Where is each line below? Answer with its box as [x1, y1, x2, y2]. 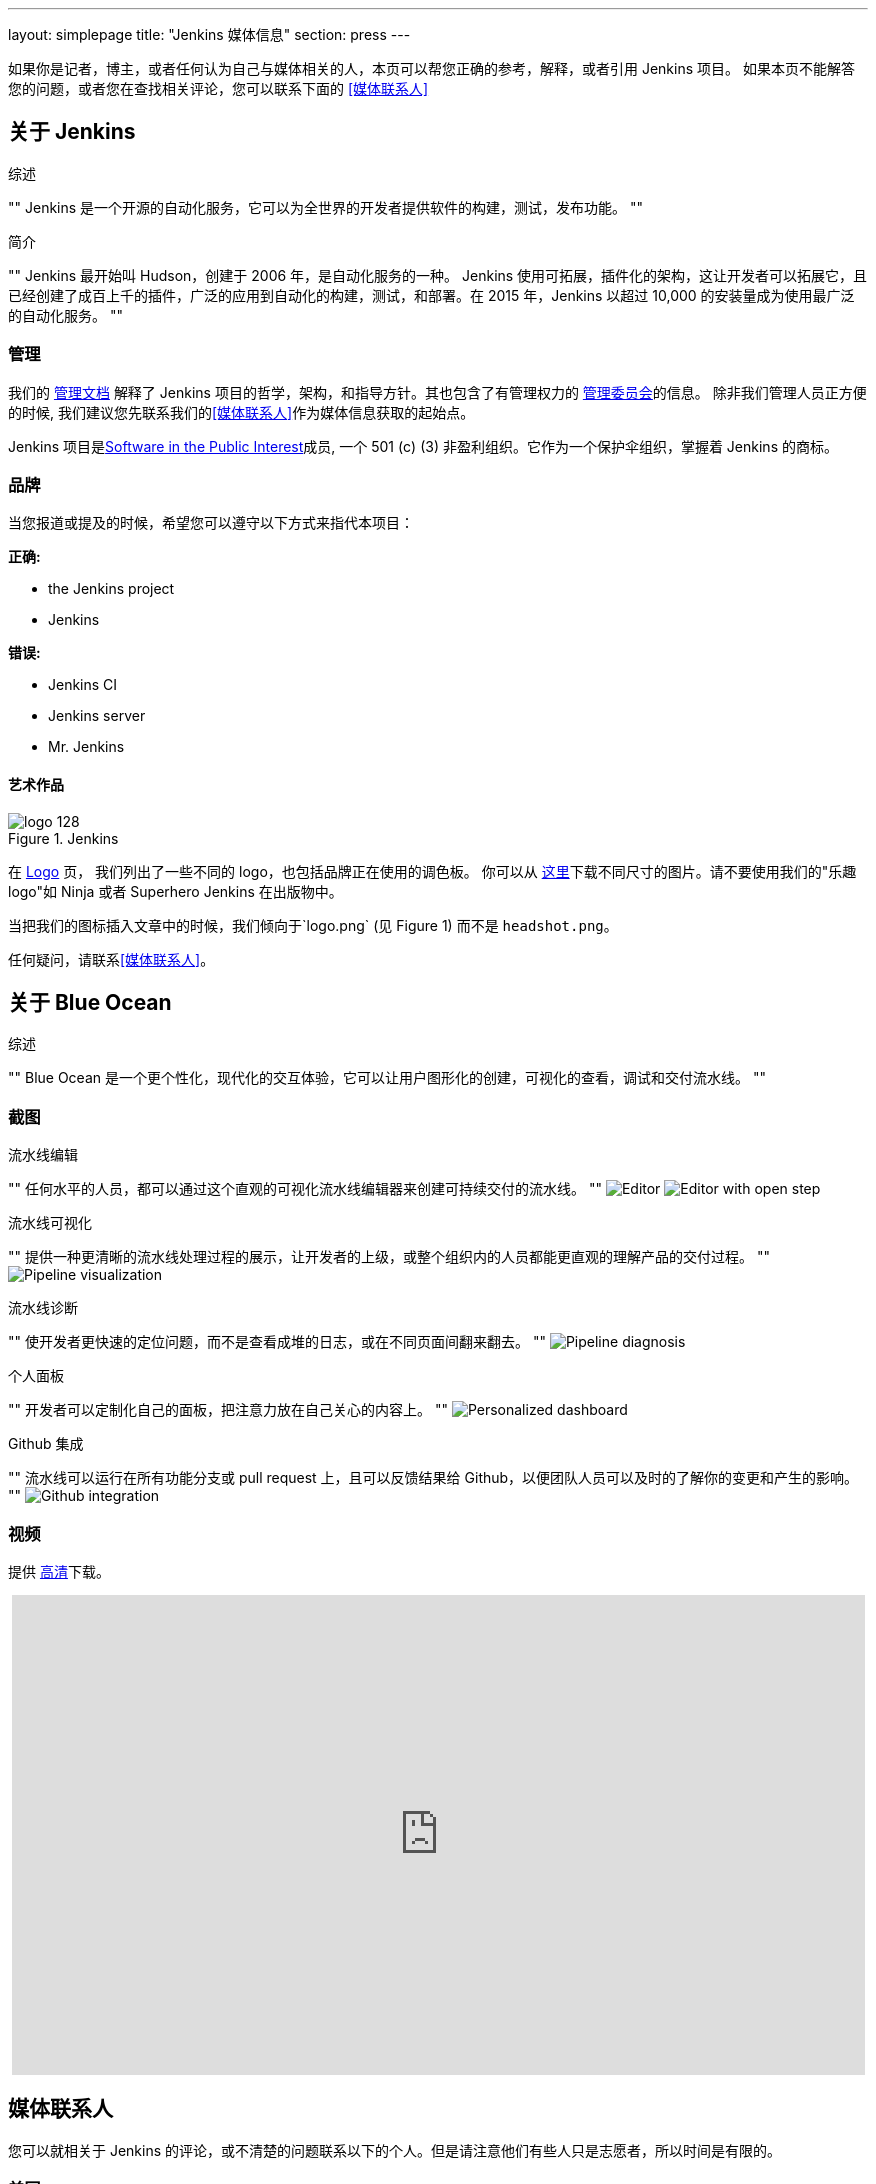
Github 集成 [8, 1435, 84, 1453]
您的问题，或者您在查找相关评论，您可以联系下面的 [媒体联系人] [8, 80, 429, 97]
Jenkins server [48, 707, 146, 725]
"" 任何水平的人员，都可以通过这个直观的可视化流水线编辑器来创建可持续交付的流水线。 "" [8, 1180, 602, 1198]
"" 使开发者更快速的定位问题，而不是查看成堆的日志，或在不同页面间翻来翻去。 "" [8, 1333, 546, 1351]
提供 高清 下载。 [8, 1562, 110, 1580]
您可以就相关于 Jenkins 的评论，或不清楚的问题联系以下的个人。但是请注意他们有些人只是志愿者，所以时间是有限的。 [8, 2141, 782, 2159]
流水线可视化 [8, 1214, 92, 1232]
